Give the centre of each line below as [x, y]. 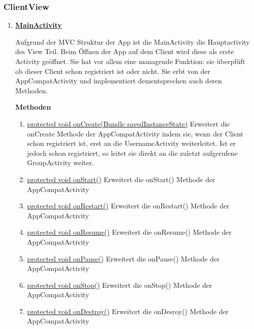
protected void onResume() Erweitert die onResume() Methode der [129, 232]
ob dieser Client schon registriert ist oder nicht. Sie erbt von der [113, 71]
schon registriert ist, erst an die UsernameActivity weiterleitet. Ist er [131, 143]
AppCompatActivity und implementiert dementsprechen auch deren [119, 81]
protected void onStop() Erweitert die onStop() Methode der [120, 285]
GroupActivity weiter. [60, 163]
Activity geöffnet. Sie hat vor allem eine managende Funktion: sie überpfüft [130, 61]
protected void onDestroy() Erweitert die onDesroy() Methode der [128, 311]
